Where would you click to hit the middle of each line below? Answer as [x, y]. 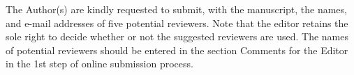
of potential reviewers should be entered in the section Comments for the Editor [177, 50]
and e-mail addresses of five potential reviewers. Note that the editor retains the [177, 23]
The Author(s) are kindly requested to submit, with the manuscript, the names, [176, 9]
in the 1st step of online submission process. [99, 64]
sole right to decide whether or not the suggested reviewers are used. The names [177, 36]
